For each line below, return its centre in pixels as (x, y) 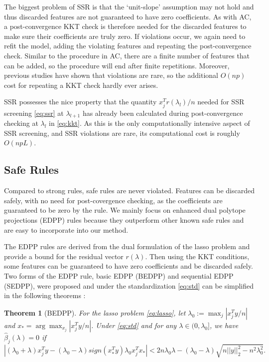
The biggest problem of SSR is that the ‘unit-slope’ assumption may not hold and (129, 6)
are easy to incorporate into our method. (66, 229)
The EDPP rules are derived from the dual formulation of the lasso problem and (127, 246)
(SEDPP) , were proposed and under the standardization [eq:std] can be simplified (129, 285)
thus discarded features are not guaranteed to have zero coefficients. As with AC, (128, 16)
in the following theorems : (45, 295)
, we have (224, 325)
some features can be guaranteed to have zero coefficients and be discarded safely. (129, 266)
